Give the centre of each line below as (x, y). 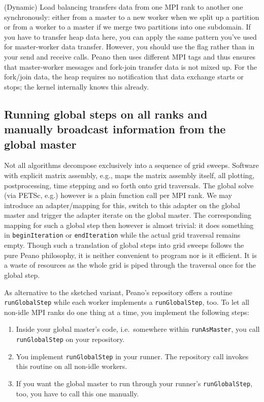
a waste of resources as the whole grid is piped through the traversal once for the (130, 265)
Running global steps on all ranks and (106, 114)
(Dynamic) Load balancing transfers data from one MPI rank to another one (124, 7)
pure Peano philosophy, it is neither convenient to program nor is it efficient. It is (130, 255)
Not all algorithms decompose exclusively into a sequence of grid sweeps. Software (131, 165)
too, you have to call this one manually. (77, 393)
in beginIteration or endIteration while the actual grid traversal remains (122, 235)
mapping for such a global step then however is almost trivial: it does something (129, 225)
